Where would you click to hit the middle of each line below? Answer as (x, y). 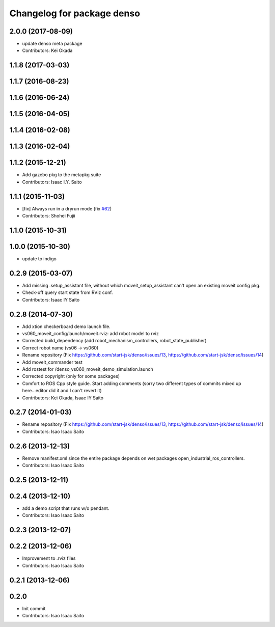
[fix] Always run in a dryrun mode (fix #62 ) (67, 208)
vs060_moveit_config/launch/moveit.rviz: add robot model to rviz (90, 334)
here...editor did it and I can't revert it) (62, 391)
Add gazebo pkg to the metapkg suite (62, 175)
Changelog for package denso (75, 13)
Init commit (34, 608)
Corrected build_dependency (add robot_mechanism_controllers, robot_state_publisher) (114, 341)
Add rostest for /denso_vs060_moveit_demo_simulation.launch (88, 369)
